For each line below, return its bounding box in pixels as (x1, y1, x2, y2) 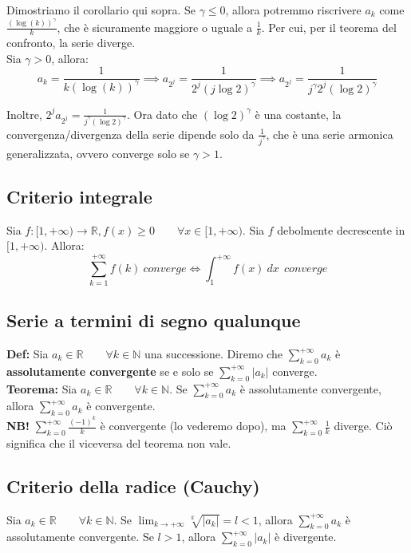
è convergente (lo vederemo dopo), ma (100, 417, 287, 434)
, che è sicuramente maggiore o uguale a (57, 18, 252, 35)
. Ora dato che (126, 105, 198, 122)
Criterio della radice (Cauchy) (6, 473, 260, 498)
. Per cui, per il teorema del (261, 18, 397, 35)
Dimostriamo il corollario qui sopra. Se (6, 2, 196, 18)
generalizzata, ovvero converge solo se (6, 144, 190, 161)
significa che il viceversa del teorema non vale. (6, 434, 231, 451)
